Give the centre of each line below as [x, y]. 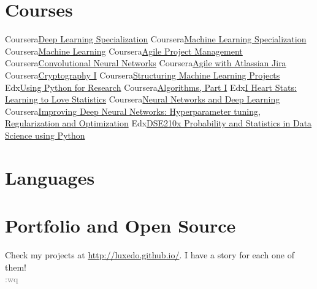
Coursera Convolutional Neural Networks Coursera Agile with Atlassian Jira [146, 63]
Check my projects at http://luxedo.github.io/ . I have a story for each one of [150, 254]
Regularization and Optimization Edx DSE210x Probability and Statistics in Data [158, 123]
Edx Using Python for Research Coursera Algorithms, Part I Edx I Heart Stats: [151, 87]
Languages [50, 177]
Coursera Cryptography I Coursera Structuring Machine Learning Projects [143, 75]
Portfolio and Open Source [120, 225]
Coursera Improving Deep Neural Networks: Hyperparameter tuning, [133, 111]
